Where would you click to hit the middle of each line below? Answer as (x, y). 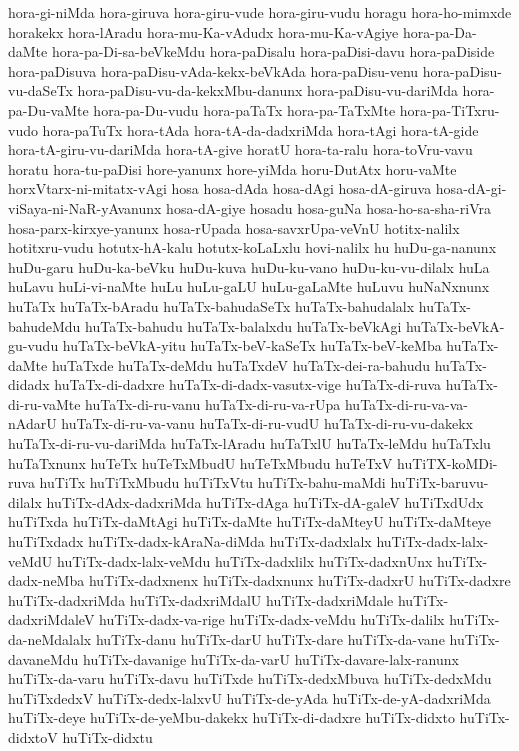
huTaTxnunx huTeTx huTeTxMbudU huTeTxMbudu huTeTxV (200, 462)
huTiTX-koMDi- (447, 462)
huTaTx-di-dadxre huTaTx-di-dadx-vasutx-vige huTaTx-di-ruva (248, 384)
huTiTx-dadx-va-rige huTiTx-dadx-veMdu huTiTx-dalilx (272, 619)
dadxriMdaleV (51, 619)
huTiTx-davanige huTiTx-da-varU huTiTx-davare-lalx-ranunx (271, 658)
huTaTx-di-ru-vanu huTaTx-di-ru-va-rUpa (213, 403)
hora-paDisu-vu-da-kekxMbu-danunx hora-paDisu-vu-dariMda (267, 90)
